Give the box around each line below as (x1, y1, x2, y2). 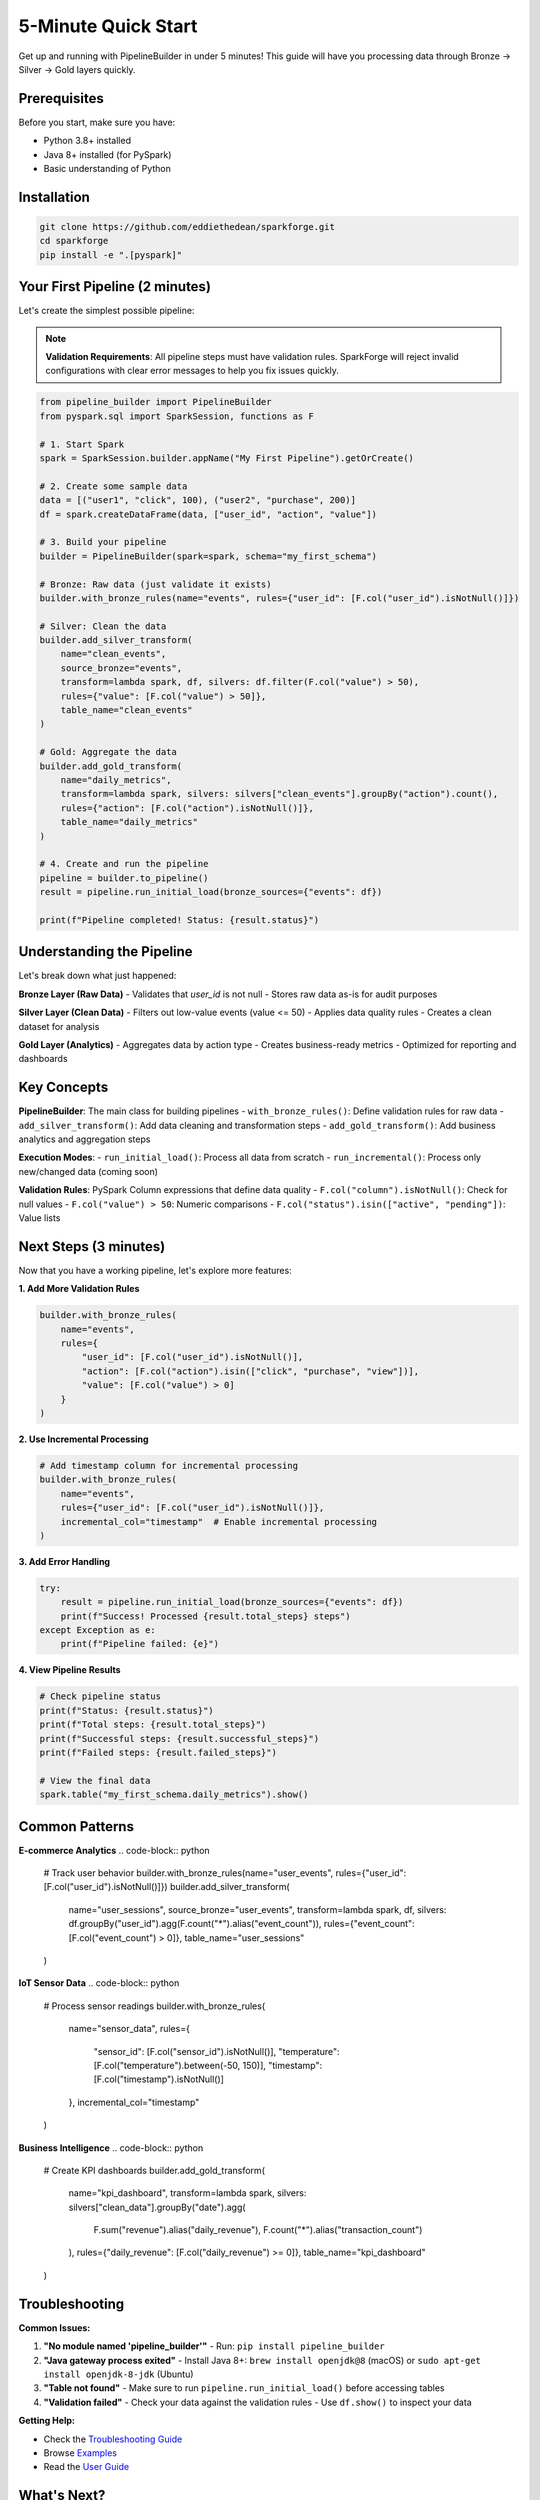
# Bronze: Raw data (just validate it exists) (39, 578, 272, 590)
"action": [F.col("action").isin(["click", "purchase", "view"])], (81, 1365, 420, 1377)
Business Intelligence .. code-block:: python (18, 2141, 204, 2154)
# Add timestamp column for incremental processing (39, 1460, 299, 1471)
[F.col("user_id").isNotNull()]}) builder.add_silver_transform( (43, 1881, 290, 1893)
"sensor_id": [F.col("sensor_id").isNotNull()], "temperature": (93, 2045, 340, 2057)
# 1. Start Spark (39, 438, 125, 450)
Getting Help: (18, 2415, 75, 2427)
